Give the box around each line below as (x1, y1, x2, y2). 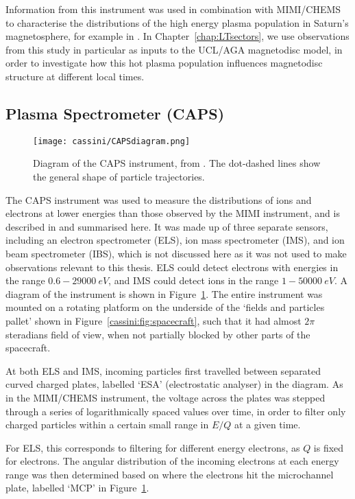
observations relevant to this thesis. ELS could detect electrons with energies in (5, 259, 339, 274)
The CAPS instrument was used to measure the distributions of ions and (5, 192, 312, 207)
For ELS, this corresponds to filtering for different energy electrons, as (5, 440, 300, 454)
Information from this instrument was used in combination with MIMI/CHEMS (5, 2, 341, 16)
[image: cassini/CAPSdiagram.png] (33, 136, 191, 146)
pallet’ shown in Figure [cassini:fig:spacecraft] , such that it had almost (5, 313, 302, 327)
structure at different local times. (5, 69, 145, 83)
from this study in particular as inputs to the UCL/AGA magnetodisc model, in (5, 42, 343, 56)
